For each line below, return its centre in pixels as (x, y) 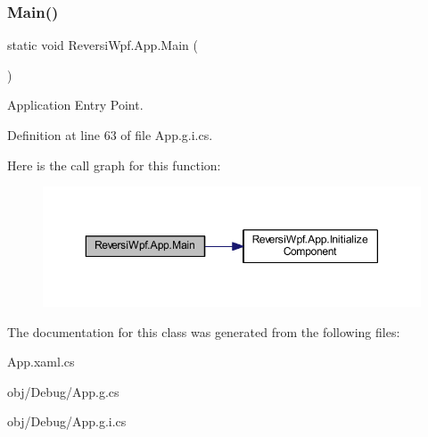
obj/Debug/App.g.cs (63, 391)
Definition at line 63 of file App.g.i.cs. (110, 135)
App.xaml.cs (41, 362)
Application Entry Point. (75, 105)
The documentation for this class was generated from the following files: (204, 331)
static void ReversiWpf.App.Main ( (103, 45)
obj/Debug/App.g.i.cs (67, 421)
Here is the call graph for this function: (114, 165)
